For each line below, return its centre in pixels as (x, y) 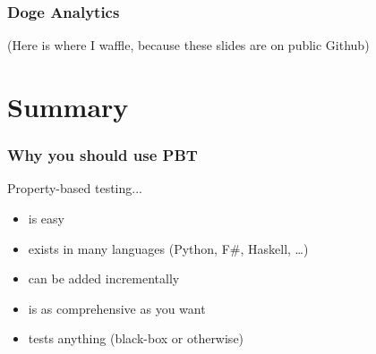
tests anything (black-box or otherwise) (136, 338)
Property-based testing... (75, 188)
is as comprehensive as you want (117, 308)
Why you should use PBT (103, 155)
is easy (46, 218)
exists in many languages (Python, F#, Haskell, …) (168, 248)
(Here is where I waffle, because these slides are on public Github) (188, 45)
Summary (68, 106)
